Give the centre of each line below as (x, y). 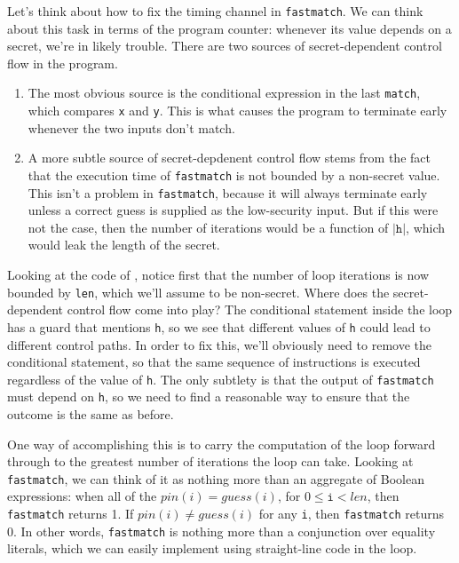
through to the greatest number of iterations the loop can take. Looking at (210, 461)
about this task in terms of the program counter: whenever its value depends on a (229, 28)
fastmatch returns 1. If (71, 514)
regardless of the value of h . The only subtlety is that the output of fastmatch (221, 379)
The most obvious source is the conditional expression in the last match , (224, 93)
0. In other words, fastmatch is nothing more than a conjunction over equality (222, 531)
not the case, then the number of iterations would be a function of (208, 227)
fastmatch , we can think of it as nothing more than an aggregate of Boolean (216, 478)
